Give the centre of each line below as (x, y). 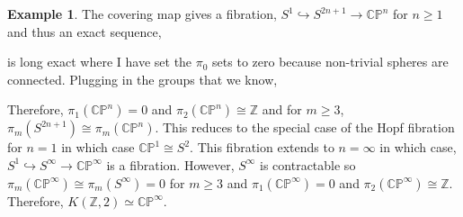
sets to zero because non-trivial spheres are (330, 62)
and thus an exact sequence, (85, 31)
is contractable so (308, 164)
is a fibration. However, (170, 164)
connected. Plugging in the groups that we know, (142, 79)
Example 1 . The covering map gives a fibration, (142, 14)
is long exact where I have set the (100, 62)
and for (282, 109)
